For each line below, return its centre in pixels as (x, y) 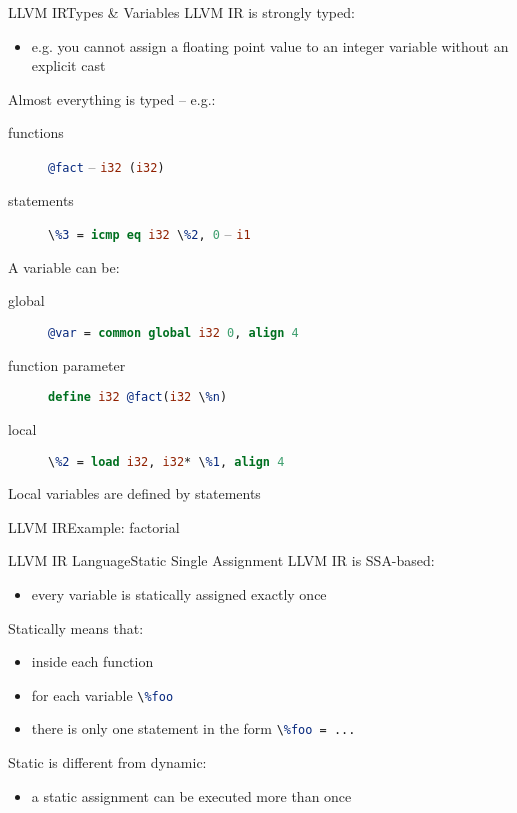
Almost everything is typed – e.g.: (112, 98)
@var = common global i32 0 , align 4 (173, 333)
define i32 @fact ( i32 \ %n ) (138, 397)
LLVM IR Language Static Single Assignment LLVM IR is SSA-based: (221, 560)
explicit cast (68, 65)
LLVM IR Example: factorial (94, 526)
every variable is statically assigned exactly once (179, 594)
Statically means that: (76, 627)
